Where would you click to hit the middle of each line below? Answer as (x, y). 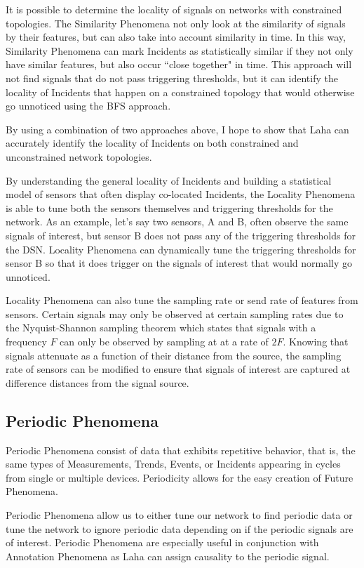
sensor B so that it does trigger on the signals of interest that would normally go (179, 263)
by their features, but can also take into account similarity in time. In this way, (176, 37)
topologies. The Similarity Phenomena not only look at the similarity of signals (176, 23)
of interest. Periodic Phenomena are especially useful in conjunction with (162, 542)
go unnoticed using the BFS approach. (88, 106)
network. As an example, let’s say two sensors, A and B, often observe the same (177, 222)
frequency (26, 342)
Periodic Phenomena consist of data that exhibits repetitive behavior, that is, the (181, 450)
